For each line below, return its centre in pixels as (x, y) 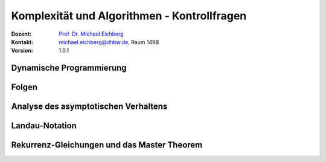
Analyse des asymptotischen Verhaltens (89, 107)
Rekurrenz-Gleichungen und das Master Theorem (107, 145)
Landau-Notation (44, 126)
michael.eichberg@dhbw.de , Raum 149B (109, 42)
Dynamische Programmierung (69, 68)
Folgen (24, 87)
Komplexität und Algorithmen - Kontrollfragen (129, 16)
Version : (22, 51)
